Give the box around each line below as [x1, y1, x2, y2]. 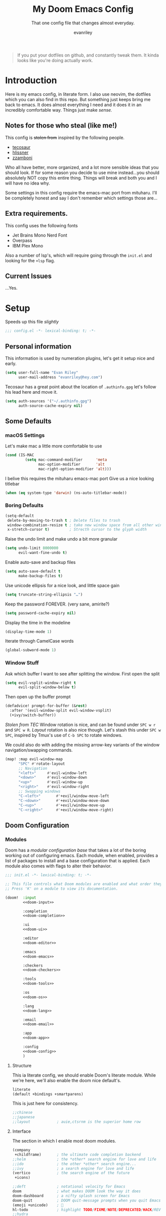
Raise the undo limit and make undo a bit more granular [5, 536, 118, 542]
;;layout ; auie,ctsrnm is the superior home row [12, 1119, 141, 1124]
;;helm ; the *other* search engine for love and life [12, 1156, 157, 1161]
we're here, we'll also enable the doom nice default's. [12, 1077, 122, 1083]
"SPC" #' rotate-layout [18, 761, 65, 766]
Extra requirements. [5, 209, 68, 218]
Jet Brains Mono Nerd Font [12, 232, 68, 238]
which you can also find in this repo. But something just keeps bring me [5, 96, 151, 102]
